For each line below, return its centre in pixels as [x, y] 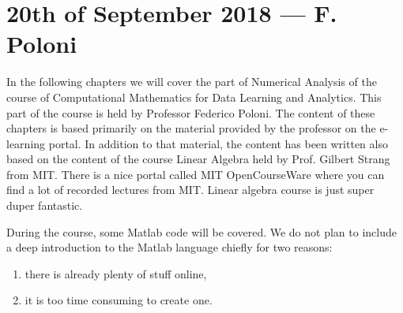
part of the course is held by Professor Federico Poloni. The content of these [191, 112]
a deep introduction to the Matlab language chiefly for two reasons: [169, 247]
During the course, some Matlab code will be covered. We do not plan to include [201, 231]
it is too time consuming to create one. [119, 300]
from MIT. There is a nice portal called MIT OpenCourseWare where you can [196, 174]
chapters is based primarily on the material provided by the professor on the [191, 128]
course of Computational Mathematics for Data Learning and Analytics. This [194, 97]
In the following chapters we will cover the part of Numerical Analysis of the [192, 82]
